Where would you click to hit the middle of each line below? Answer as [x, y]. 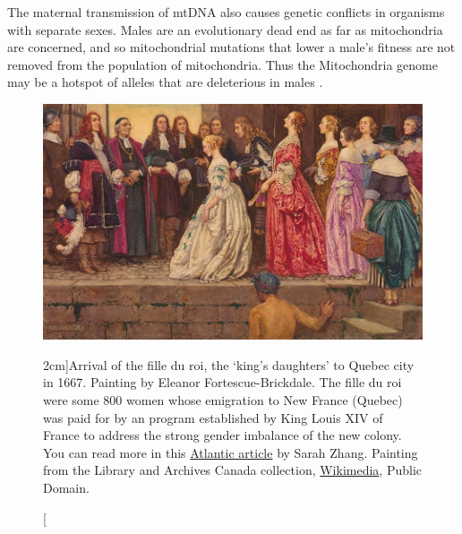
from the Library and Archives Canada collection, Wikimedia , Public [232, 470]
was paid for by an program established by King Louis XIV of [213, 417]
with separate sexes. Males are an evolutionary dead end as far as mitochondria [225, 29]
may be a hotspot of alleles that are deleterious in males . [165, 82]
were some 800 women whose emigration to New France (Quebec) [223, 400]
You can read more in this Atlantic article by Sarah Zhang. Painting [231, 452]
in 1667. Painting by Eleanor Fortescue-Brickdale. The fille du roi [222, 382]
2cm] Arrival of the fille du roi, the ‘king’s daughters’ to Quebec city [229, 364]
